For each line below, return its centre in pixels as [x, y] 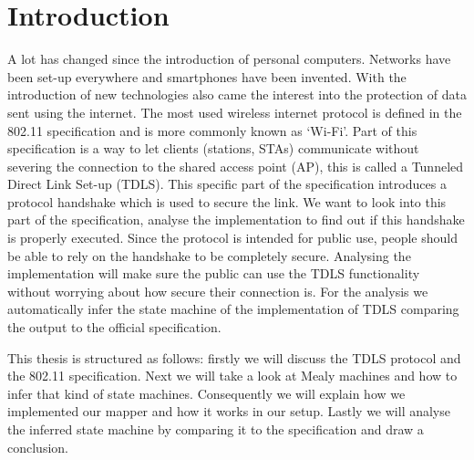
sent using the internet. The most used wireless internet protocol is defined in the [235, 112]
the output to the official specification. [114, 327]
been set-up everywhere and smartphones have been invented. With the [207, 76]
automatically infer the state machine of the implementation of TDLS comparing [233, 309]
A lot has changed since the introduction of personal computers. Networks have [229, 59]
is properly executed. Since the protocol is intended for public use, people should [233, 238]
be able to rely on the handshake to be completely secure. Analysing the [209, 255]
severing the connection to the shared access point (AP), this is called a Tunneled [236, 166]
